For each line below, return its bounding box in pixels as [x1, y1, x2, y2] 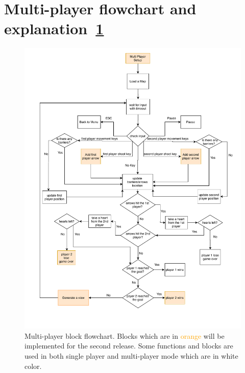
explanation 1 [4, 18, 104, 39]
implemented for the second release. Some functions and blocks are [24, 340, 233, 351]
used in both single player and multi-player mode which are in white [24, 350, 238, 361]
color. [24, 360, 42, 371]
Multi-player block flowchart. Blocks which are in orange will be [24, 330, 225, 341]
